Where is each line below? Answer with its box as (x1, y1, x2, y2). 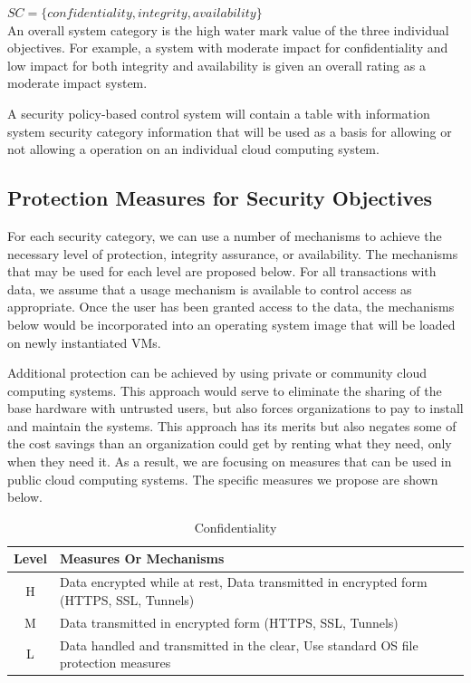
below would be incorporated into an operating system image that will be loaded (7, 314, 456, 333)
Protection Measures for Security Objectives (7, 184, 433, 212)
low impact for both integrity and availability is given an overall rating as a (7, 55, 426, 74)
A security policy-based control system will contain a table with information (7, 103, 430, 122)
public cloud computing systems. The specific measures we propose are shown (7, 469, 438, 488)
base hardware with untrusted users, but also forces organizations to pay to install (7, 399, 464, 418)
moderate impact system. (7, 73, 148, 92)
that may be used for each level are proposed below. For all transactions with (7, 262, 437, 281)
